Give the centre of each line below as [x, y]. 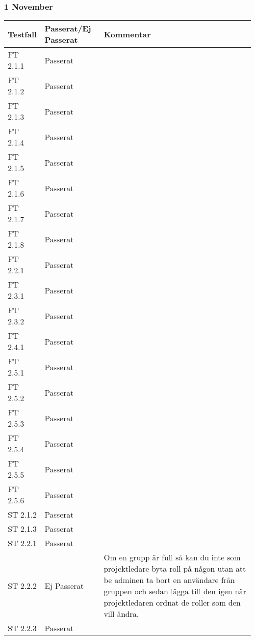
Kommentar [127, 34]
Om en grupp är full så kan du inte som [172, 557]
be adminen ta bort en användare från [169, 580]
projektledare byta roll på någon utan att [175, 569]
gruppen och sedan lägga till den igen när [175, 591]
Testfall [22, 34]
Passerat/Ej [68, 29]
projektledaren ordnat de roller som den [172, 603]
